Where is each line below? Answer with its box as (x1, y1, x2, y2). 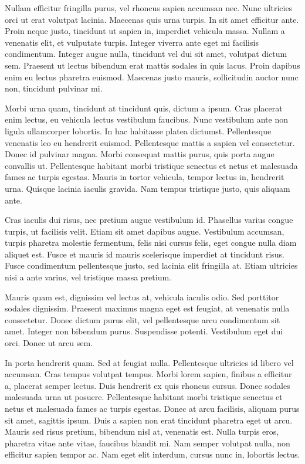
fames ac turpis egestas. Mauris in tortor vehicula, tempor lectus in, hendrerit (5, 171, 284, 183)
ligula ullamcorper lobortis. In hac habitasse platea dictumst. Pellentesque (5, 124, 272, 137)
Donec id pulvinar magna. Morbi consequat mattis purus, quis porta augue (5, 148, 274, 160)
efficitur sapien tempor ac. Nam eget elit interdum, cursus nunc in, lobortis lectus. (5, 448, 300, 460)
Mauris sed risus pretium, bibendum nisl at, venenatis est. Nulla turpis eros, (5, 425, 279, 438)
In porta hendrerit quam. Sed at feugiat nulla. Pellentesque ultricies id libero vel (5, 356, 294, 368)
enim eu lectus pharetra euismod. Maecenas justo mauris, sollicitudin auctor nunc (5, 70, 299, 83)
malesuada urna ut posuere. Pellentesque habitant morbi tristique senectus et (5, 391, 283, 403)
